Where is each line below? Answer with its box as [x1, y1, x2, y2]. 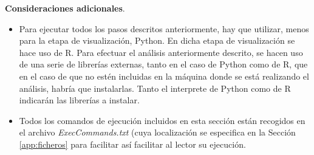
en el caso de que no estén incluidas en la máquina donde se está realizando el [19, 69, 309, 82]
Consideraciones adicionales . [5, 2, 125, 14]
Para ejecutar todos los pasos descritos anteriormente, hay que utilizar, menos [19, 22, 309, 35]
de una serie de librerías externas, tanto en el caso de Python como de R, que [19, 58, 308, 71]
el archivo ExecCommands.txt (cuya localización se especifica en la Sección [19, 126, 296, 139]
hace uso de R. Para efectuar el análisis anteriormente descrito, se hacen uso [19, 46, 303, 58]
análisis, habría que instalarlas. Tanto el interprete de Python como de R [19, 81, 291, 94]
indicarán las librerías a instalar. [19, 94, 140, 106]
